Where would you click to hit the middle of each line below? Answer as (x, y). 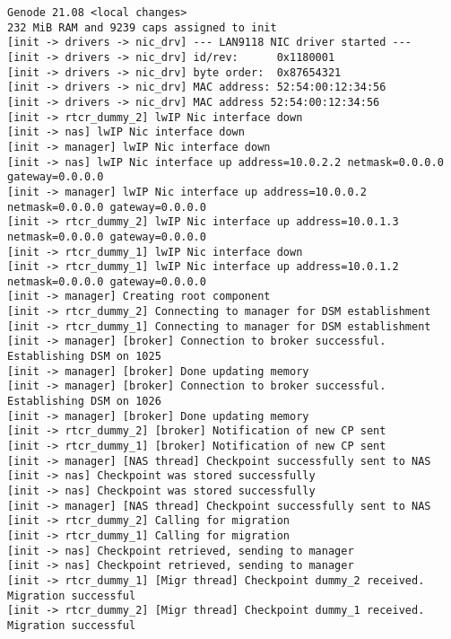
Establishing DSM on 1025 (84, 357)
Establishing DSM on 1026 (84, 402)
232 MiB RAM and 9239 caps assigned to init (142, 27)
